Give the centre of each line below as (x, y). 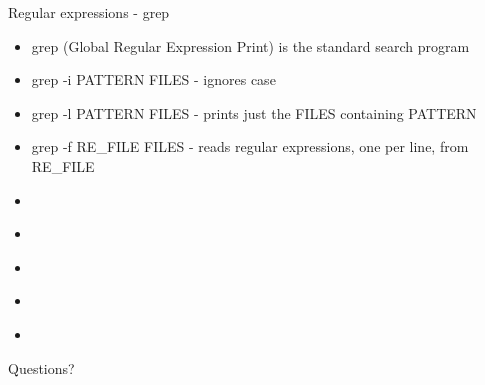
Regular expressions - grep (89, 12)
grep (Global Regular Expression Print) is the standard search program (250, 45)
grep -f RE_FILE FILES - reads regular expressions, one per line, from (250, 146)
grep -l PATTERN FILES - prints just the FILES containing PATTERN (254, 112)
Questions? (41, 367)
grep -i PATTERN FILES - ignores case (153, 79)
